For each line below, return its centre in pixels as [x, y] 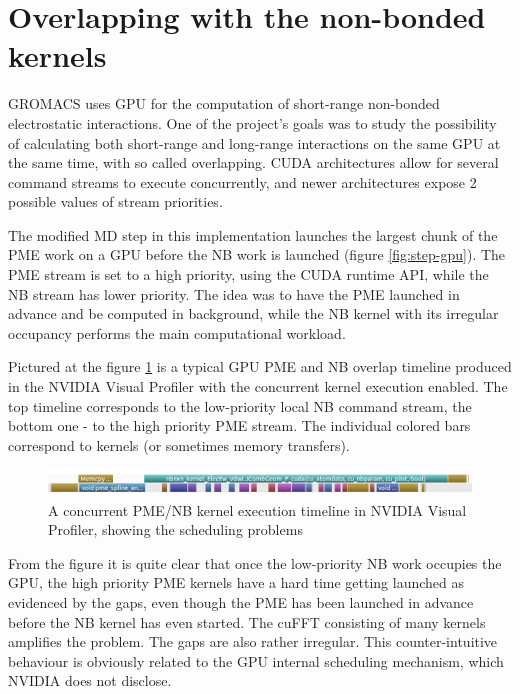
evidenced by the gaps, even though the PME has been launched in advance [241, 601]
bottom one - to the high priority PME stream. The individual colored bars [239, 425]
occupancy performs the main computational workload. [177, 332]
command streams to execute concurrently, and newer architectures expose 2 [242, 181]
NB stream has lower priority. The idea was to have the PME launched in [234, 293]
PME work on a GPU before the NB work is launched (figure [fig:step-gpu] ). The [257, 254]
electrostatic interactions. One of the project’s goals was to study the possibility [252, 122]
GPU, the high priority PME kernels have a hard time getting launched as [236, 582]
